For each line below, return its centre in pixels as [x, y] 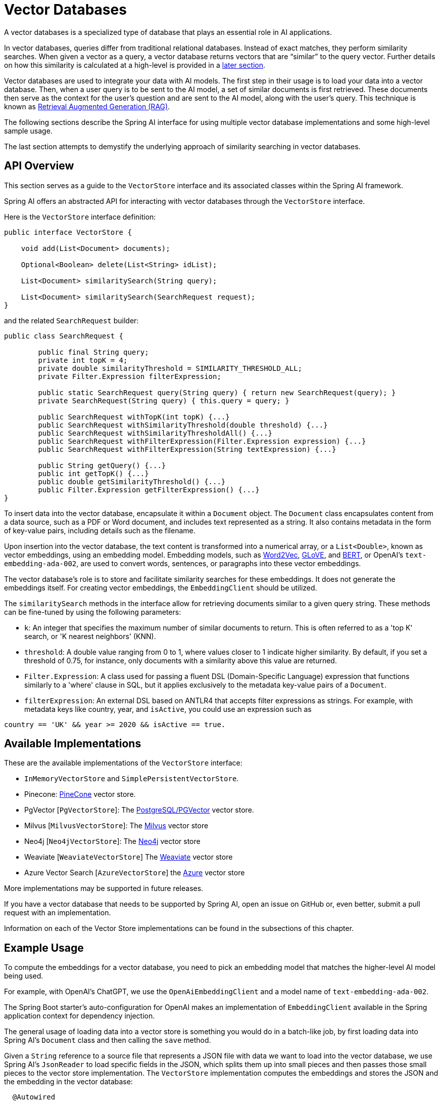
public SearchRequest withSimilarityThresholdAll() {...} [155, 433]
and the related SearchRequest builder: [71, 320]
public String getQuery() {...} [102, 465]
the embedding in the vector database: [68, 1082]
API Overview [39, 166]
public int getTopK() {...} [93, 473]
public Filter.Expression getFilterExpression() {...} [149, 490]
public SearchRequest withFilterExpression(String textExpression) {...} [187, 449]
